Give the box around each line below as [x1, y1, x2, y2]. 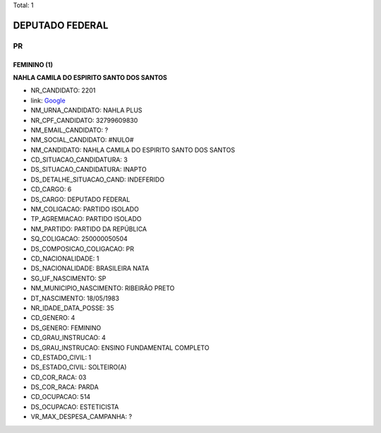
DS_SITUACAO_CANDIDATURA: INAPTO [30, 165, 147, 174]
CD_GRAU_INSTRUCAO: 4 [30, 333, 106, 342]
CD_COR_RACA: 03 [30, 373, 87, 381]
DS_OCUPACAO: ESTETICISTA [30, 403, 119, 411]
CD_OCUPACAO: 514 [30, 393, 91, 401]
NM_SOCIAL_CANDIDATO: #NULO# [30, 136, 134, 144]
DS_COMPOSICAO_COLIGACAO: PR [30, 244, 134, 253]
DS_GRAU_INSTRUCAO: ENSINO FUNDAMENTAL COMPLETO [30, 343, 210, 352]
